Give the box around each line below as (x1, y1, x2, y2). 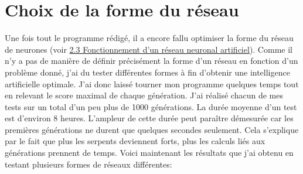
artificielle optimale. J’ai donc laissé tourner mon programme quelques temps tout (5, 77, 299, 90)
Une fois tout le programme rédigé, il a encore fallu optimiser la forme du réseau (5, 32, 294, 44)
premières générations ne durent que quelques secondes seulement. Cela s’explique (5, 123, 299, 135)
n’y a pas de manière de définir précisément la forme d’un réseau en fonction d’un (5, 54, 298, 67)
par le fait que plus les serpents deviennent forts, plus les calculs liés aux (5, 135, 265, 147)
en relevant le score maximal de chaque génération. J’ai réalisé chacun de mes (5, 89, 283, 101)
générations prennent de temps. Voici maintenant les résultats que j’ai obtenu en (5, 146, 294, 159)
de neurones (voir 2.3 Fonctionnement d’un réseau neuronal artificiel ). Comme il (5, 43, 292, 55)
